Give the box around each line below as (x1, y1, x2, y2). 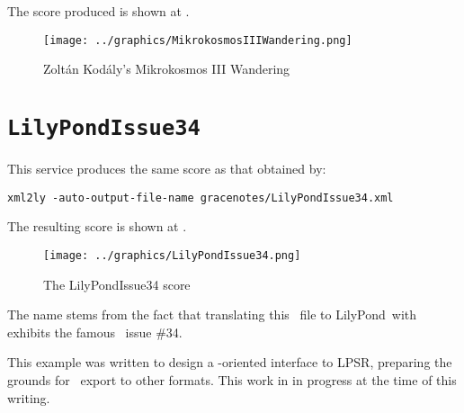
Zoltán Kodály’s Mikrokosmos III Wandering (43, 59, 290, 78)
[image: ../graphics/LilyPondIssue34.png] (43, 248, 301, 262)
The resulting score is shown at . (7, 217, 187, 236)
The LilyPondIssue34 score (43, 274, 191, 293)
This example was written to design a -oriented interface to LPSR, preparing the (7, 353, 452, 372)
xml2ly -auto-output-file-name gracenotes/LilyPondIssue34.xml (7, 191, 394, 204)
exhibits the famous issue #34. (7, 322, 183, 341)
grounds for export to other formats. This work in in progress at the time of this (7, 370, 457, 389)
